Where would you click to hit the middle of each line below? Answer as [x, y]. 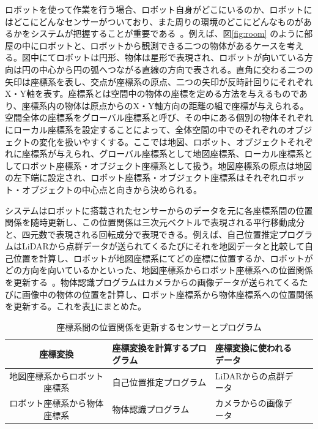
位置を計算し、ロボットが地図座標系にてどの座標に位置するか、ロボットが [163, 258]
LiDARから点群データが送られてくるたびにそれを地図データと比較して [163, 246]
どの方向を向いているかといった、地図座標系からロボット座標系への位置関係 [159, 270]
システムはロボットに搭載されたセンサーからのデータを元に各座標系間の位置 [159, 210]
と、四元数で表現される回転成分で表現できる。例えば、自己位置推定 [142, 234]
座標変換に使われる [253, 348]
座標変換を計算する [151, 348]
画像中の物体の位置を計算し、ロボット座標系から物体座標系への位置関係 [167, 294]
